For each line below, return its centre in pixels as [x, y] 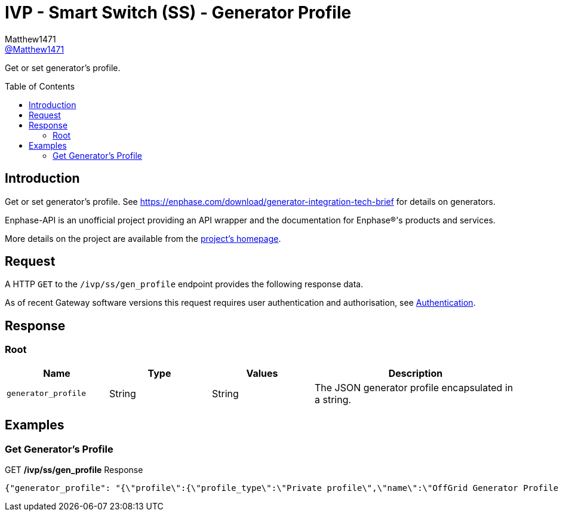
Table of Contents [40, 86]
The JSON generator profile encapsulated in [414, 387]
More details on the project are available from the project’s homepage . [143, 238]
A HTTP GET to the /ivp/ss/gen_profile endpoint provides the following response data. [184, 284]
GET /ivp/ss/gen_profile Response [74, 469]
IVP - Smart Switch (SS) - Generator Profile [178, 13]
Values [262, 373]
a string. [333, 399]
